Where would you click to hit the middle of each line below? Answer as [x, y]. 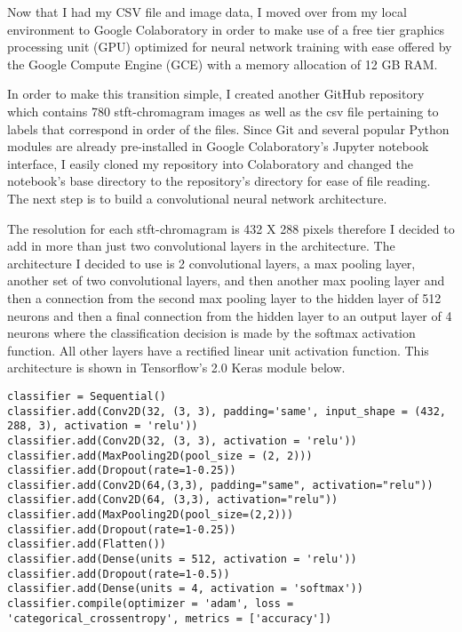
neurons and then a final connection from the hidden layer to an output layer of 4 [230, 315]
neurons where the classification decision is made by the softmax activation [211, 333]
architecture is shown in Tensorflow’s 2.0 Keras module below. [176, 368]
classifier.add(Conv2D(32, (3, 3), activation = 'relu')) [182, 440]
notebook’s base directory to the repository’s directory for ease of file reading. [219, 181]
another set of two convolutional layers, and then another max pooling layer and [226, 280]
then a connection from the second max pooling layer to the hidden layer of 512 [224, 297]
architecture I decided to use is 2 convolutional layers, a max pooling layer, [211, 263]
